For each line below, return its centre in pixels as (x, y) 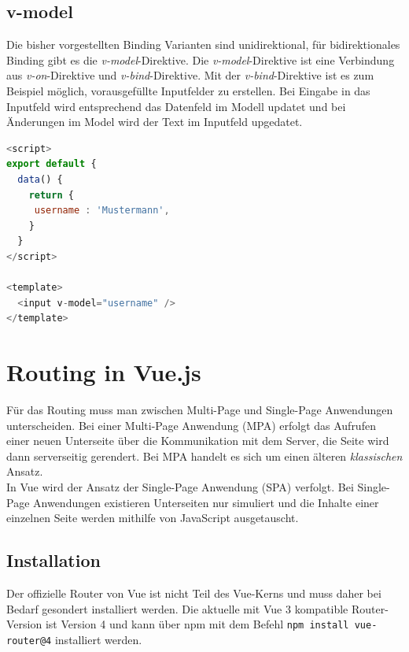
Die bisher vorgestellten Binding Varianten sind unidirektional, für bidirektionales (203, 44)
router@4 (29, 641)
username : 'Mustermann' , (102, 211)
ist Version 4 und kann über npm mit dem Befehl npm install (197, 624)
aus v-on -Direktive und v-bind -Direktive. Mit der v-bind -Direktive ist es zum (190, 75)
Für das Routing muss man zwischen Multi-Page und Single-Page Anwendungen (200, 410)
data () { (40, 179)
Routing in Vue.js (104, 372)
